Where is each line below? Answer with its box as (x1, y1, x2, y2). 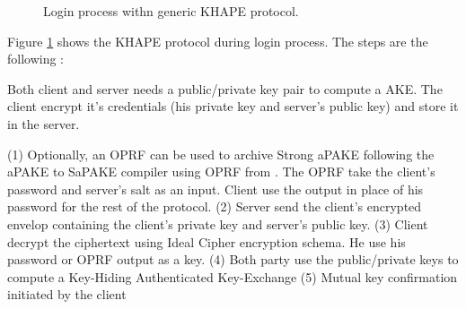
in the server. (7, 114, 80, 133)
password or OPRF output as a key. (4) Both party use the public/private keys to (7, 250, 459, 269)
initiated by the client (7, 285, 127, 304)
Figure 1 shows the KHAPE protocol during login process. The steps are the (7, 31, 428, 50)
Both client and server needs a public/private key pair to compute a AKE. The (7, 79, 443, 98)
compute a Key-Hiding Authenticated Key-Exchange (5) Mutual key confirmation (7, 267, 458, 286)
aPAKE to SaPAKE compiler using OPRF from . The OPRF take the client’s (7, 162, 435, 181)
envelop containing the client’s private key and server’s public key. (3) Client (7, 214, 428, 233)
